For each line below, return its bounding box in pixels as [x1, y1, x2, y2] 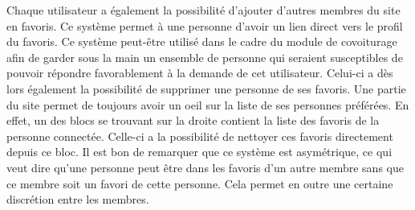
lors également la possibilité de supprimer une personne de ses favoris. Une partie [6, 80, 406, 97]
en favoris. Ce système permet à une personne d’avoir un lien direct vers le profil [6, 17, 403, 34]
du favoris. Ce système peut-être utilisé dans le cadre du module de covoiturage [6, 33, 397, 50]
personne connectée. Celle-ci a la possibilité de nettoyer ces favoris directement [6, 127, 393, 144]
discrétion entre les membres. [6, 191, 149, 208]
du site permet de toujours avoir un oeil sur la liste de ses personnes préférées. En [6, 96, 409, 113]
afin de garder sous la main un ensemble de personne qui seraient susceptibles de [6, 48, 403, 65]
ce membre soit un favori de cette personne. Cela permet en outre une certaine [6, 175, 393, 191]
